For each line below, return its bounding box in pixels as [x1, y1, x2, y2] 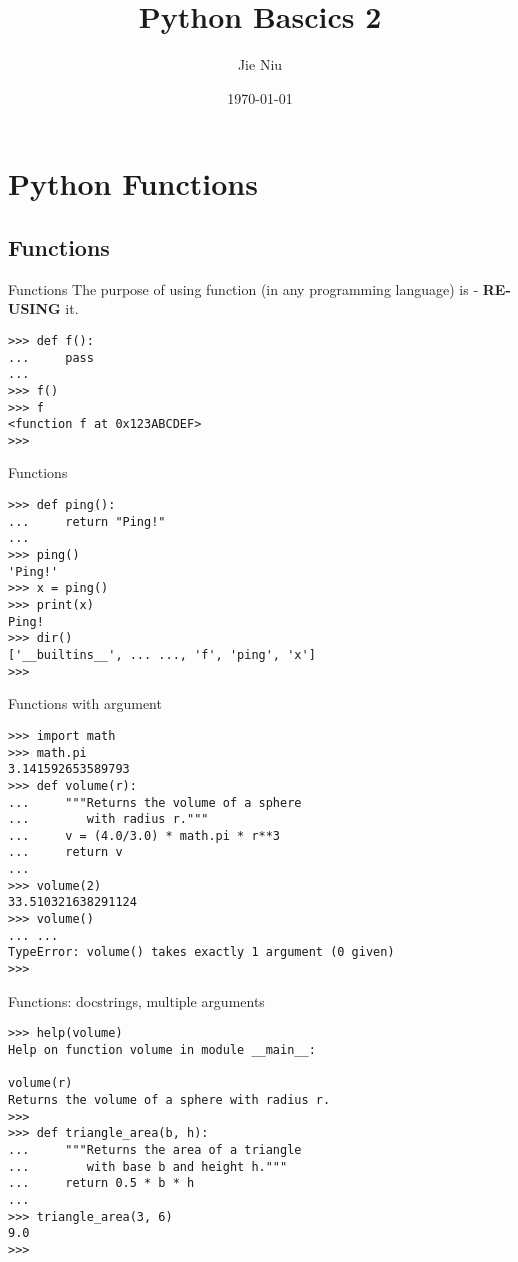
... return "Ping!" [8, 514, 166, 529]
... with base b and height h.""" [8, 1159, 288, 1174]
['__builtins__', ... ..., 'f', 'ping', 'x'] [8, 647, 316, 662]
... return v [8, 845, 123, 860]
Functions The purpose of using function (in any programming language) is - [8, 278, 479, 299]
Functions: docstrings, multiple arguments [8, 990, 265, 1011]
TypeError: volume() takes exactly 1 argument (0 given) [8, 945, 395, 960]
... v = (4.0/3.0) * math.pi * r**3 [8, 828, 281, 843]
